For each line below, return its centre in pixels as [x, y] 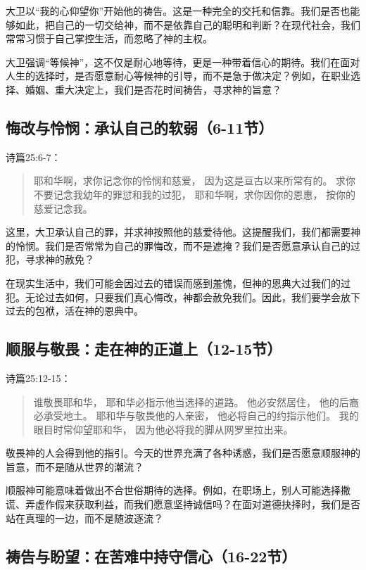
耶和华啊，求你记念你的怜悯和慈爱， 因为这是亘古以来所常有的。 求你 [195, 180]
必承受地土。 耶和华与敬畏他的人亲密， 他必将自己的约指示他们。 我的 [196, 416]
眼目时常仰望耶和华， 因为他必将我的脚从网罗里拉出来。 [163, 429]
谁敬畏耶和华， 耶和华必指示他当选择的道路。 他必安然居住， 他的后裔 [196, 401]
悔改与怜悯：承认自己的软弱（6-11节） [140, 127]
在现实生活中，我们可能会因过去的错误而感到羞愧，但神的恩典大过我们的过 [178, 283]
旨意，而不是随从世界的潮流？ [75, 466]
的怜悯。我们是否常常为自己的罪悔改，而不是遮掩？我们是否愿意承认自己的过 [183, 245]
